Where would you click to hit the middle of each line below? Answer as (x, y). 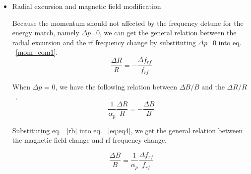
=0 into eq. (224, 42)
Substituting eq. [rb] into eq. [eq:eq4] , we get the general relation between (127, 130)
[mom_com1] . (37, 52)
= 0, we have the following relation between (111, 86)
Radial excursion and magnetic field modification (87, 6)
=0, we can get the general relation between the (164, 33)
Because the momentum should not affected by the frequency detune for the (128, 23)
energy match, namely (46, 33)
